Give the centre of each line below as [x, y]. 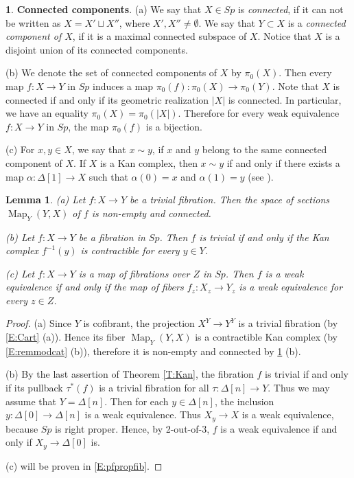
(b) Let [20, 237]
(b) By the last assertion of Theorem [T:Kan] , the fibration [130, 374]
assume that [31, 401]
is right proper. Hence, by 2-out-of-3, [132, 428]
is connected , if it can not [291, 9]
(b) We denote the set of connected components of [111, 72]
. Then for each [137, 401]
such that [108, 176]
